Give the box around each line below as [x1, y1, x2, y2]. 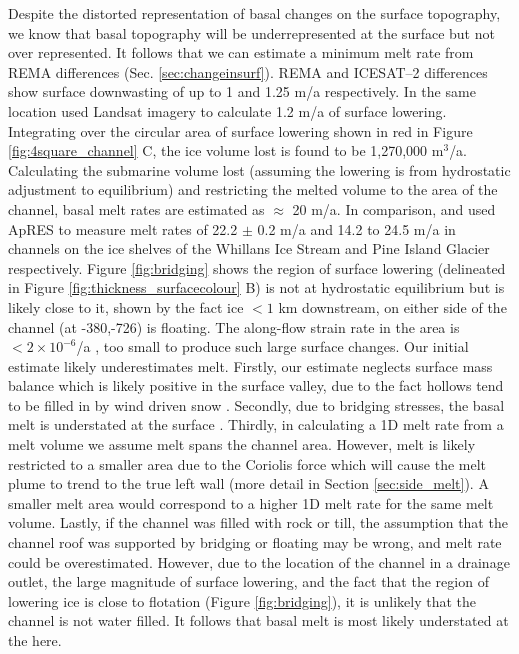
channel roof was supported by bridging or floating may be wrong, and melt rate [8, 532, 502, 553]
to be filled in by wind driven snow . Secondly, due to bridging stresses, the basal [8, 394, 505, 415]
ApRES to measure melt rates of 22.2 [8, 218, 238, 239]
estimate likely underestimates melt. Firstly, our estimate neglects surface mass [8, 355, 493, 376]
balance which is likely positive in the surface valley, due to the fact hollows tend [8, 375, 504, 396]
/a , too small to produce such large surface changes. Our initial [76, 336, 469, 357]
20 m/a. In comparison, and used [292, 198, 496, 219]
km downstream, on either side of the [278, 296, 507, 317]
